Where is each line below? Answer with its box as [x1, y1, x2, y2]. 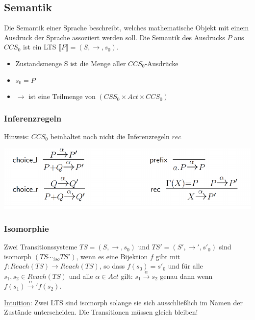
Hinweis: [4, 131, 29, 141]
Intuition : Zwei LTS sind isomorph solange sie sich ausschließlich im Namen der [4, 297, 243, 307]
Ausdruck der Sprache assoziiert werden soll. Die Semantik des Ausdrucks [4, 32, 225, 42]
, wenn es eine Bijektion [76, 251, 148, 261]
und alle [69, 271, 93, 281]
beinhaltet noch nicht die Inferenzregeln [50, 131, 170, 141]
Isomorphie [4, 222, 49, 234]
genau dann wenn [160, 271, 213, 281]
